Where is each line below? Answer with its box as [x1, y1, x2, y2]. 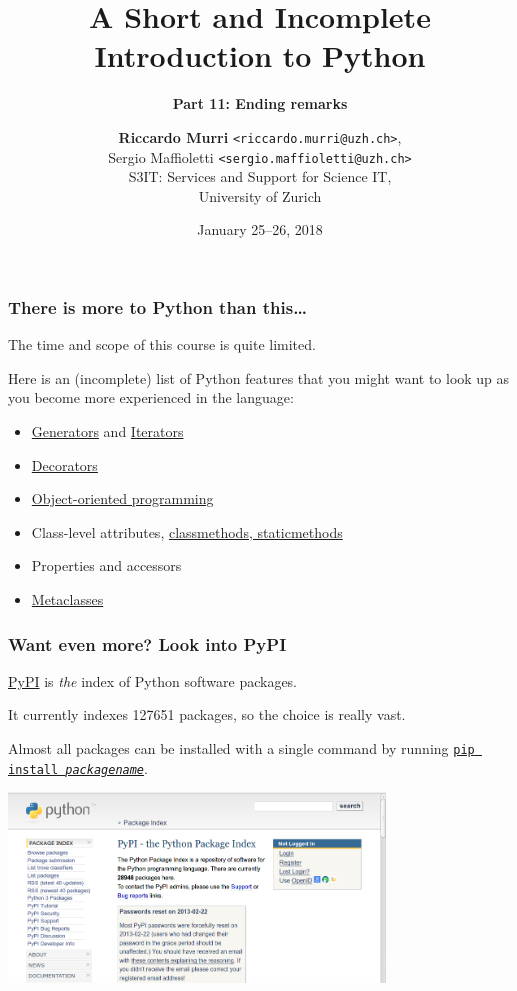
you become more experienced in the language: [8, 387, 294, 408]
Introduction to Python [94, 35, 426, 76]
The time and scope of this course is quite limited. [8, 334, 316, 355]
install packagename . [8, 757, 148, 778]
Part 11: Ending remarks [172, 93, 348, 114]
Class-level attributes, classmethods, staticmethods [31, 521, 343, 542]
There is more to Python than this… [8, 295, 307, 319]
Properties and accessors [31, 555, 182, 576]
